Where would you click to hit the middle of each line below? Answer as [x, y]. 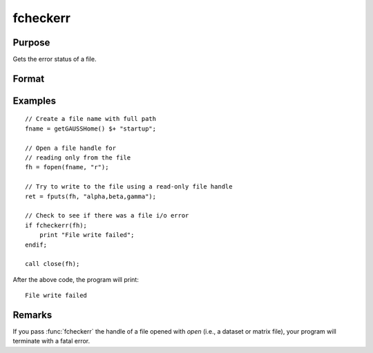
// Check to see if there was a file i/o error [107, 216]
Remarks [32, 315]
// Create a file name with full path [91, 119]
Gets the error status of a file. [55, 59]
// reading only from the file [78, 158]
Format [29, 78]
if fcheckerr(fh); [56, 225]
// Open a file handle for [71, 148]
